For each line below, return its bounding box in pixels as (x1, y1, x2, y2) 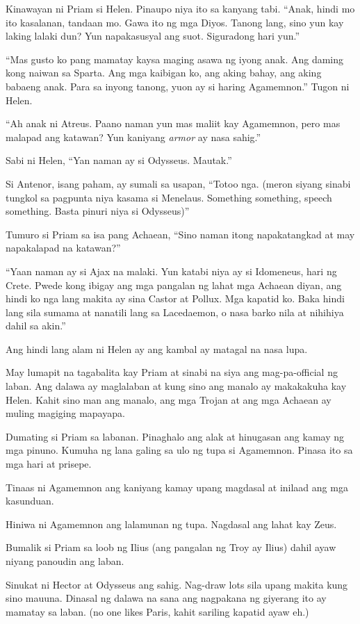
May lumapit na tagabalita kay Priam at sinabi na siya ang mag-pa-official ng (6, 365, 338, 379)
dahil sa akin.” (6, 318, 66, 333)
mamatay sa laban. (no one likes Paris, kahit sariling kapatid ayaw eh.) (6, 604, 309, 618)
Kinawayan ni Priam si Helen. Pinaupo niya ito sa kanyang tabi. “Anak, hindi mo (6, 1, 355, 15)
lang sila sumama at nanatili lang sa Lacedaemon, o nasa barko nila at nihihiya (6, 304, 344, 319)
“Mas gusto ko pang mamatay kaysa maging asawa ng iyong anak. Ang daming (6, 51, 344, 66)
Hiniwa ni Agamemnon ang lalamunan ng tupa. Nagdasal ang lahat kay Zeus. (6, 516, 337, 531)
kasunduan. (6, 493, 54, 508)
